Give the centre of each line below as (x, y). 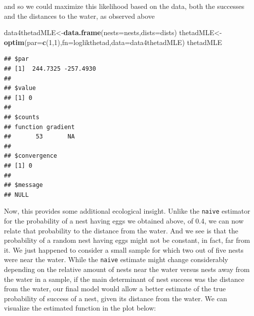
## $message (23, 185)
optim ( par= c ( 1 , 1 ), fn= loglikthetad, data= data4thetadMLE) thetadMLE (113, 42)
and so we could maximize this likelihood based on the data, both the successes (124, 6)
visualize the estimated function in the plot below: (80, 308)
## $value (20, 88)
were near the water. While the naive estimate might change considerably (116, 259)
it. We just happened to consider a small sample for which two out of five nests (124, 249)
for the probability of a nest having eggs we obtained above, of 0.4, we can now (124, 220)
